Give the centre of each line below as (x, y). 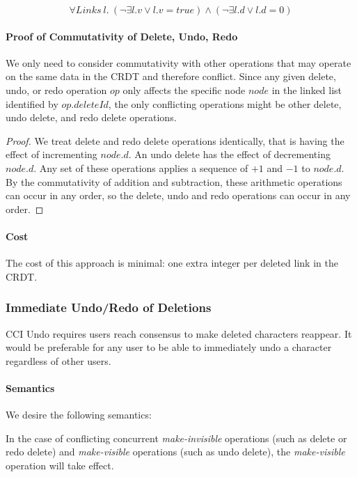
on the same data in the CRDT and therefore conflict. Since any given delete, (171, 76)
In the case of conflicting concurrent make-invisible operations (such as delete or (176, 438)
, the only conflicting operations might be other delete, (225, 103)
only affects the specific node (184, 89)
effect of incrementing (51, 154)
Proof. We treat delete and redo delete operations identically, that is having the (175, 140)
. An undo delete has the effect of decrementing (229, 154)
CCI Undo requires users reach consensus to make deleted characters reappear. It (179, 333)
